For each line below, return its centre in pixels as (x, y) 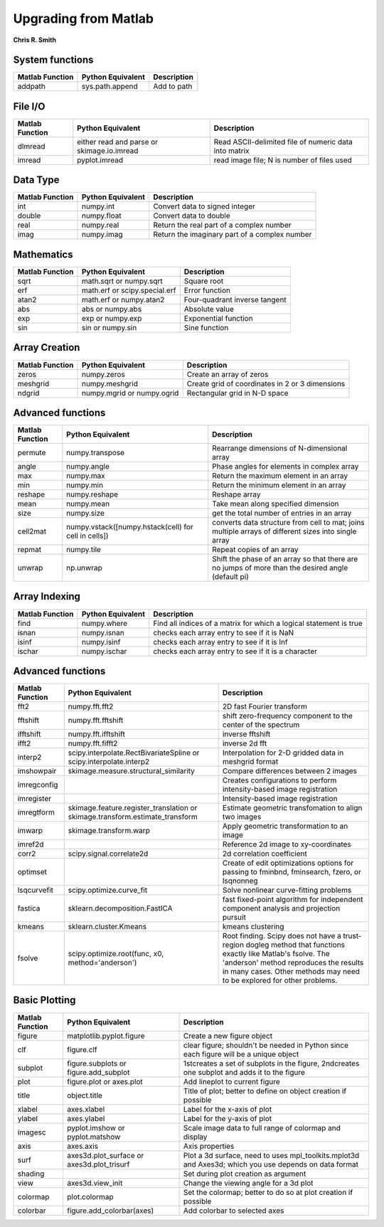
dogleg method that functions (295, 945)
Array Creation (47, 347)
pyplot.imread (100, 160)
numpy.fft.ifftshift (97, 734)
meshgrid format (250, 762)
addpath (31, 87)
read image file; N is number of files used (283, 160)
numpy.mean (88, 504)
